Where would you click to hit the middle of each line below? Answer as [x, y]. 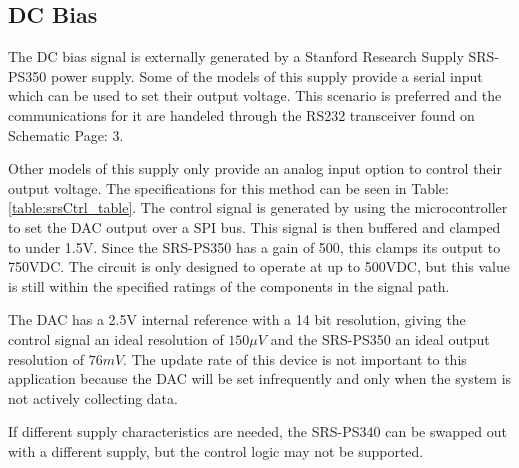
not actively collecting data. [93, 397]
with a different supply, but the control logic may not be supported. [216, 450]
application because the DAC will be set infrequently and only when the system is [260, 378]
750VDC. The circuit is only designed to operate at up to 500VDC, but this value [259, 266]
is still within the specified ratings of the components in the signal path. [229, 285]
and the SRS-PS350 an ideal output [380, 338]
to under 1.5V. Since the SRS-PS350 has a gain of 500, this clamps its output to [254, 246]
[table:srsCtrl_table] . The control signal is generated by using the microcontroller [258, 207]
